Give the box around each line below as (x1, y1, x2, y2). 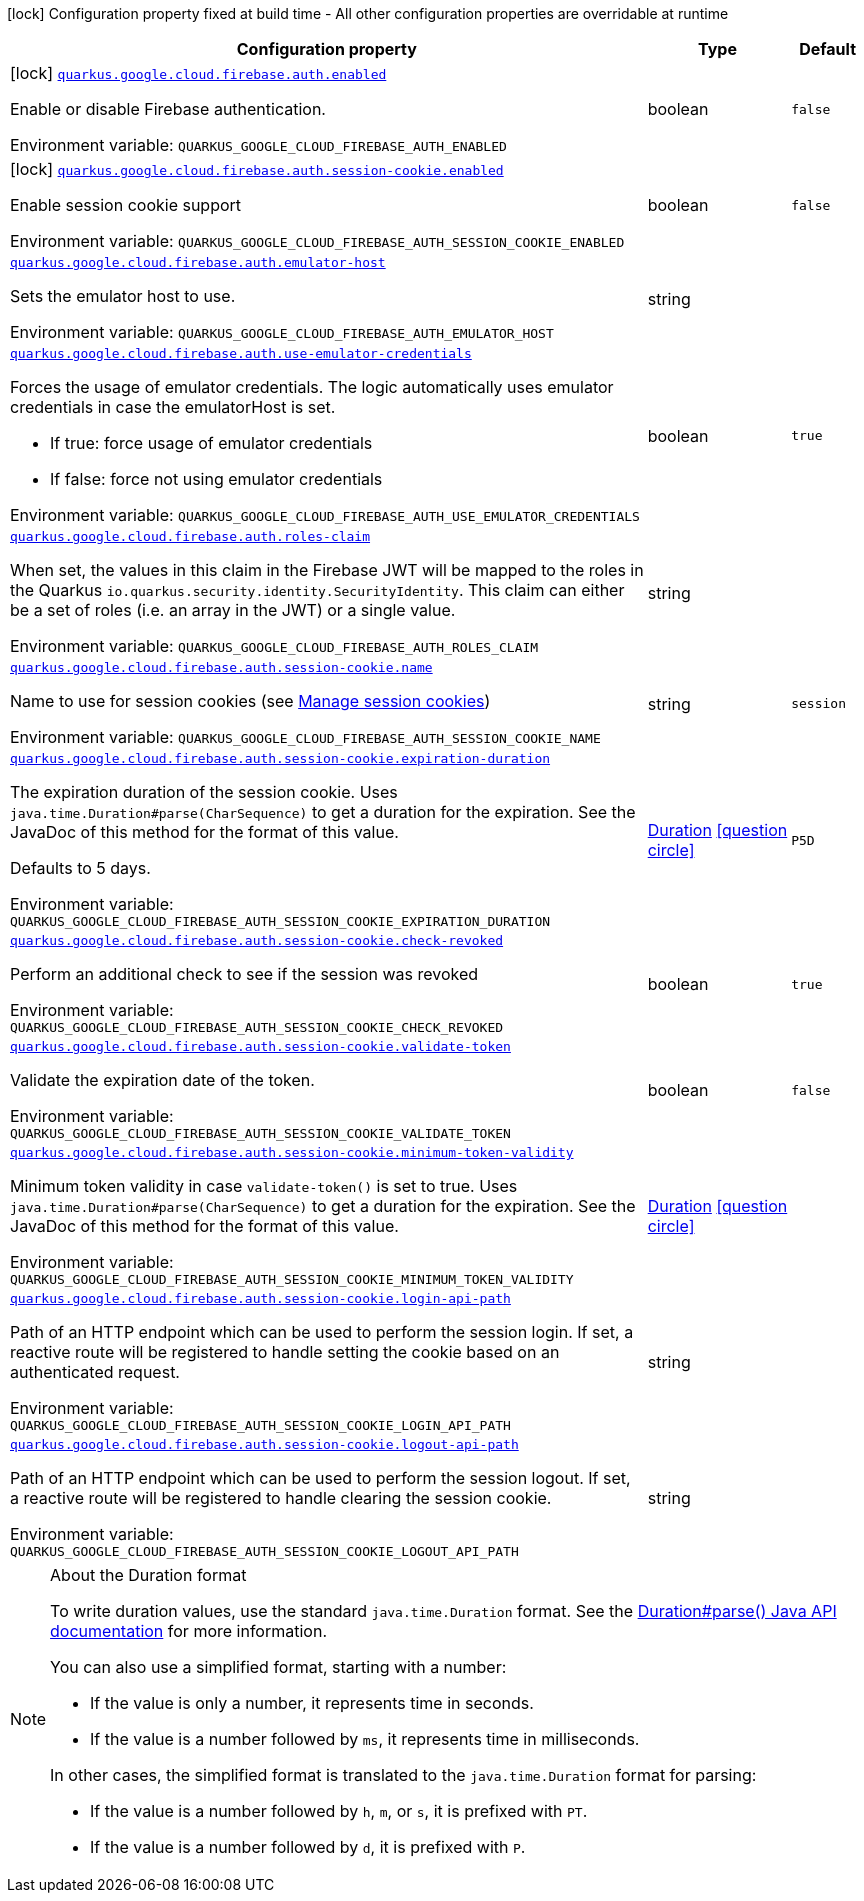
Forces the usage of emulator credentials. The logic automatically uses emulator (10, 377, 614, 397)
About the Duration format (50, 1565, 247, 1585)
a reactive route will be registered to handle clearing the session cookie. (10, 1488, 552, 1508)
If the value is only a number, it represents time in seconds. (90, 1693, 534, 1713)
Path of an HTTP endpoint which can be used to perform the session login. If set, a (10, 1322, 634, 1342)
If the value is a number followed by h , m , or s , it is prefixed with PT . (90, 1801, 588, 1821)
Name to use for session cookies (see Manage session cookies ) (10, 691, 491, 711)
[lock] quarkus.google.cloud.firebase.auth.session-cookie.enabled (10, 159, 504, 179)
